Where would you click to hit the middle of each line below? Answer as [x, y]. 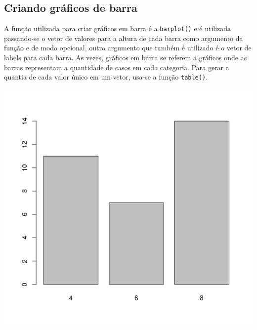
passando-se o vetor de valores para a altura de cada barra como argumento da [124, 38]
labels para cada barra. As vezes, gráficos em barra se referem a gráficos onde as [126, 58]
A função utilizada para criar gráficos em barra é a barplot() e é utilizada [118, 28]
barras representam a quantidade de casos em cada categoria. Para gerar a [117, 67]
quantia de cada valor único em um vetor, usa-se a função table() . [106, 77]
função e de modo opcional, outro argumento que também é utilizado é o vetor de [128, 48]
